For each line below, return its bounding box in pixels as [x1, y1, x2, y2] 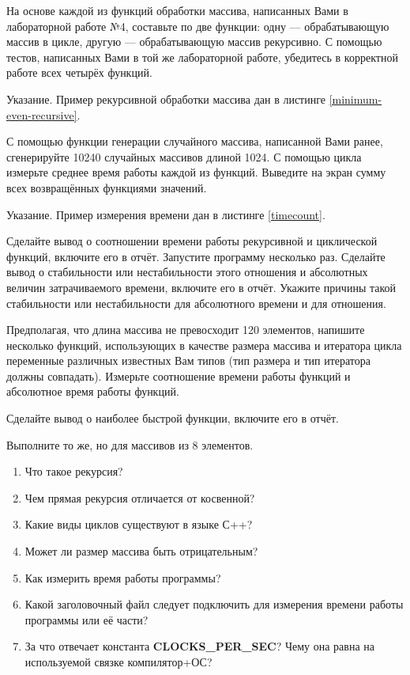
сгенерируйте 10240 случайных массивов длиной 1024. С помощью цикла [6, 148, 362, 165]
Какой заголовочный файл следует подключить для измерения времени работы [24, 596, 404, 612]
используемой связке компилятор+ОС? [24, 654, 213, 669]
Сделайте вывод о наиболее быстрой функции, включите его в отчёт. [6, 410, 339, 427]
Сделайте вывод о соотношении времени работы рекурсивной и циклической [6, 233, 378, 249]
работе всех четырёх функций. [6, 64, 152, 81]
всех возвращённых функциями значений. [6, 179, 207, 195]
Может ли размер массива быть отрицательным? [24, 543, 258, 559]
